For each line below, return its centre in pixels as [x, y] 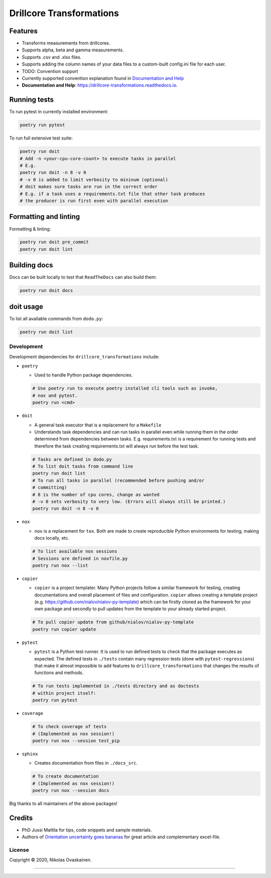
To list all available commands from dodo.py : [56, 318]
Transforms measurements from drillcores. [66, 43]
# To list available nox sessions [75, 552]
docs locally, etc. [52, 538]
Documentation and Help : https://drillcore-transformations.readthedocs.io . [100, 85]
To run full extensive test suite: [41, 138]
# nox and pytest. [55, 395]
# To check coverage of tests [70, 727]
